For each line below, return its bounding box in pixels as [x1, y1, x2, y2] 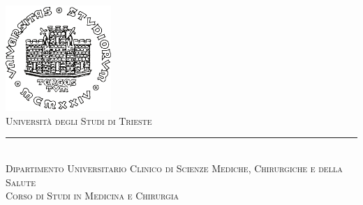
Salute [6, 174, 36, 189]
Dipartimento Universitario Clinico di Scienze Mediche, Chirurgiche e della [6, 160, 343, 175]
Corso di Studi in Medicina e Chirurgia [6, 188, 179, 203]
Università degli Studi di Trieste [6, 113, 152, 128]
